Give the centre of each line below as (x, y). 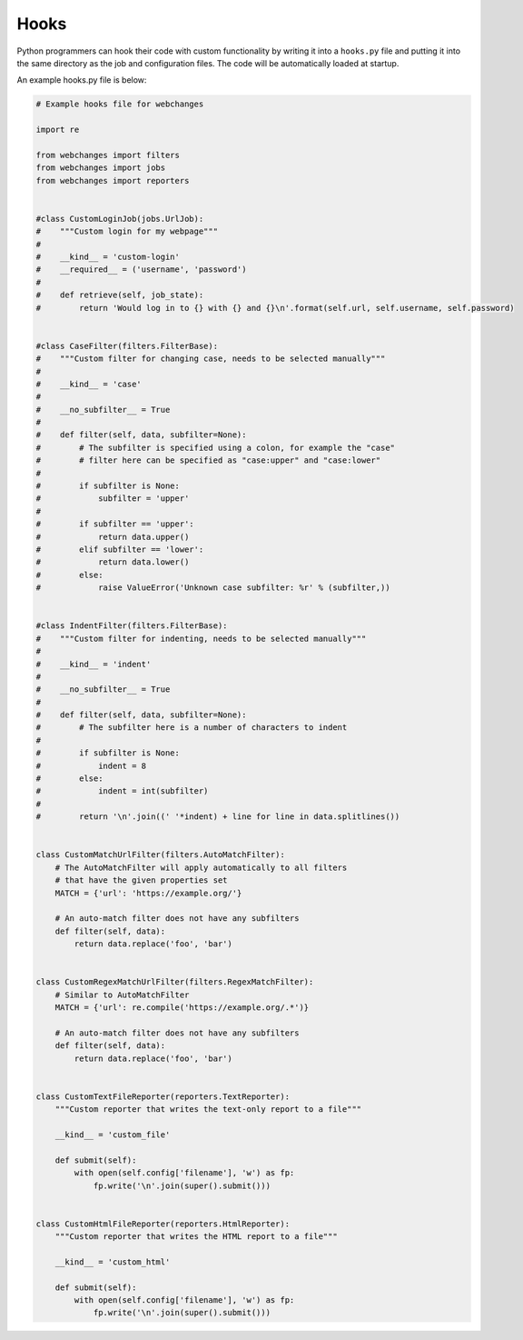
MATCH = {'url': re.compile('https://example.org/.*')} (182, 1008)
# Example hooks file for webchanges (120, 104)
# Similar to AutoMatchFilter (122, 995)
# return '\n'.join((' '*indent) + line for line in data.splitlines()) (218, 817)
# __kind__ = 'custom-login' (108, 257)
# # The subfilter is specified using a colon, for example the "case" (215, 447)
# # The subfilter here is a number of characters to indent (192, 728)
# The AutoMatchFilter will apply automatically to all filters (201, 867)
